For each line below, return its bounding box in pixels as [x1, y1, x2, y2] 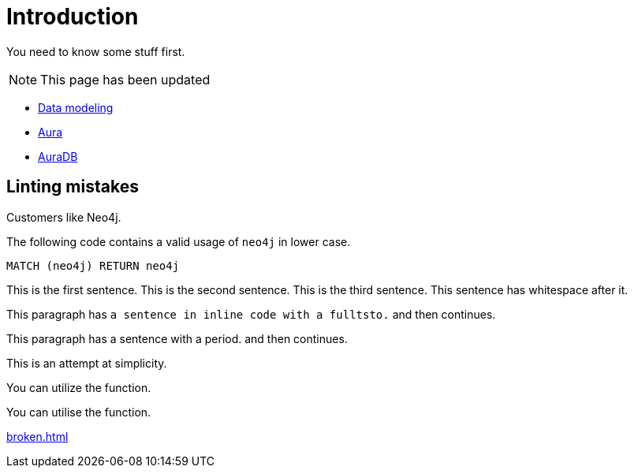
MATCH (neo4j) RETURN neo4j [6, 259, 180, 272]
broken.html [6, 429, 69, 443]
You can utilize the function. [6, 380, 151, 394]
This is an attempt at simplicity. [6, 356, 167, 370]
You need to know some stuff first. [6, 44, 185, 58]
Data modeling [38, 100, 114, 114]
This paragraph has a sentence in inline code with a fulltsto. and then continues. [6, 307, 496, 321]
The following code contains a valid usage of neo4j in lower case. [6, 234, 351, 248]
